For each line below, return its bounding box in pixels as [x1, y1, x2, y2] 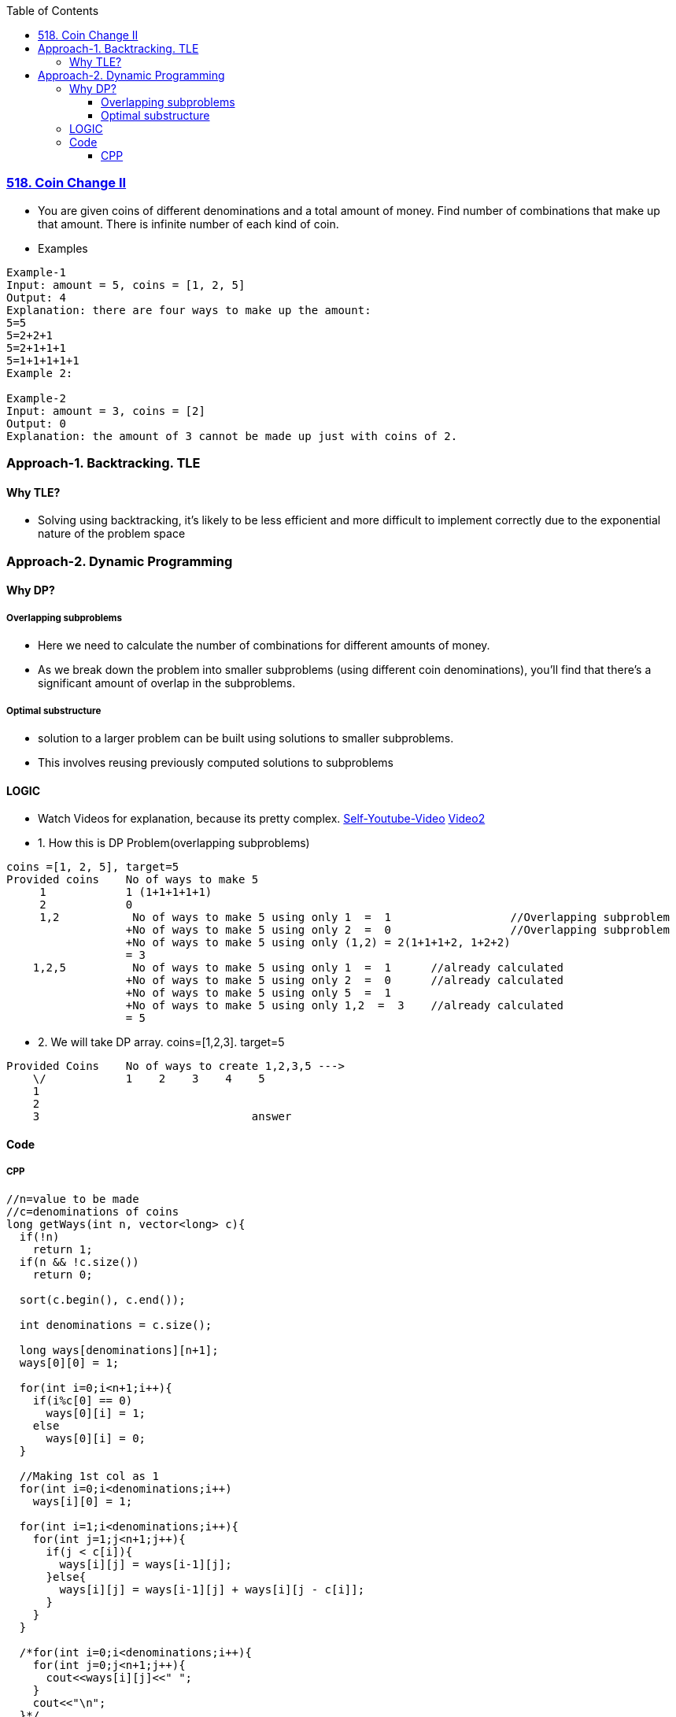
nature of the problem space [38, 527, 186, 541]
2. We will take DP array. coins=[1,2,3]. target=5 [38, 1035, 285, 1049]
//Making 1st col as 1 [19, 1469, 159, 1482]
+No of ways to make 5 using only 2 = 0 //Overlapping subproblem [125, 923, 670, 937]
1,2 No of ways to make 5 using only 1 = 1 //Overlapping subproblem [39, 911, 670, 924]
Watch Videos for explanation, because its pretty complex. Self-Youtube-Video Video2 [38, 812, 486, 826]
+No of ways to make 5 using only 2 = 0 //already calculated [125, 974, 564, 987]
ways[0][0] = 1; [19, 1356, 120, 1369]
